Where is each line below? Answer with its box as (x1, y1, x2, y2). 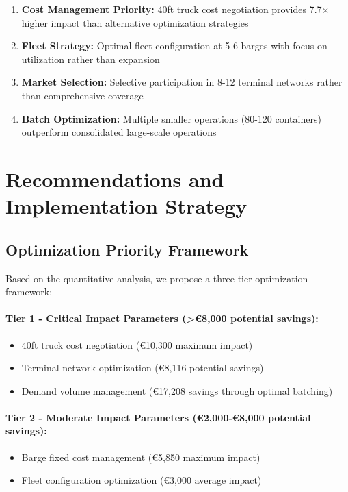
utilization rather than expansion (21, 51, 160, 66)
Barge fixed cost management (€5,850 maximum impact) (21, 450, 260, 464)
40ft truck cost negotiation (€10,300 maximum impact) (21, 337, 253, 352)
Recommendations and (5, 164, 224, 193)
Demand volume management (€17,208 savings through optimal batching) (21, 383, 333, 397)
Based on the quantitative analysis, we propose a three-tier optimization (5, 271, 308, 285)
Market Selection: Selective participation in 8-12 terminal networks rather (21, 75, 343, 89)
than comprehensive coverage (21, 88, 144, 102)
